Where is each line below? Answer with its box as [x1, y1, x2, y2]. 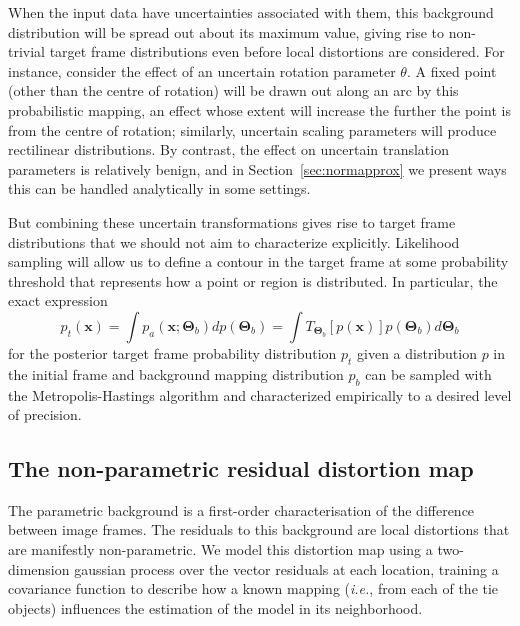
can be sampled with [365, 363, 492, 384]
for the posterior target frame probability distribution [8, 342, 337, 363]
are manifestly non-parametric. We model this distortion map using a [8, 539, 433, 560]
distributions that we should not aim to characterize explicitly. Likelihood [8, 231, 460, 252]
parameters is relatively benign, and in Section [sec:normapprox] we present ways [8, 158, 507, 179]
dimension [8, 558, 70, 579]
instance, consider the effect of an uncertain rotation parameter [8, 60, 396, 81]
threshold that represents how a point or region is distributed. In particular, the [8, 270, 498, 291]
